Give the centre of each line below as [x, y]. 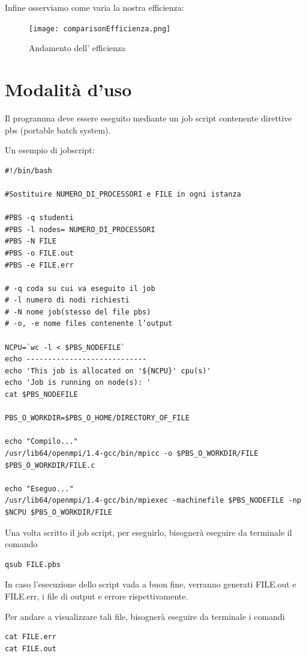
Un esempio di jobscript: [50, 150]
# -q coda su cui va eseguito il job [80, 288]
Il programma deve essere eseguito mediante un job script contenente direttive [148, 118]
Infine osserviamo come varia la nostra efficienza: [94, 7]
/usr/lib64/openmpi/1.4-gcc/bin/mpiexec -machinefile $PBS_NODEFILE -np [153, 501]
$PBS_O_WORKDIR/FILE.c [50, 465]
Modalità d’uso [68, 89]
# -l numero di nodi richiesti [67, 300]
